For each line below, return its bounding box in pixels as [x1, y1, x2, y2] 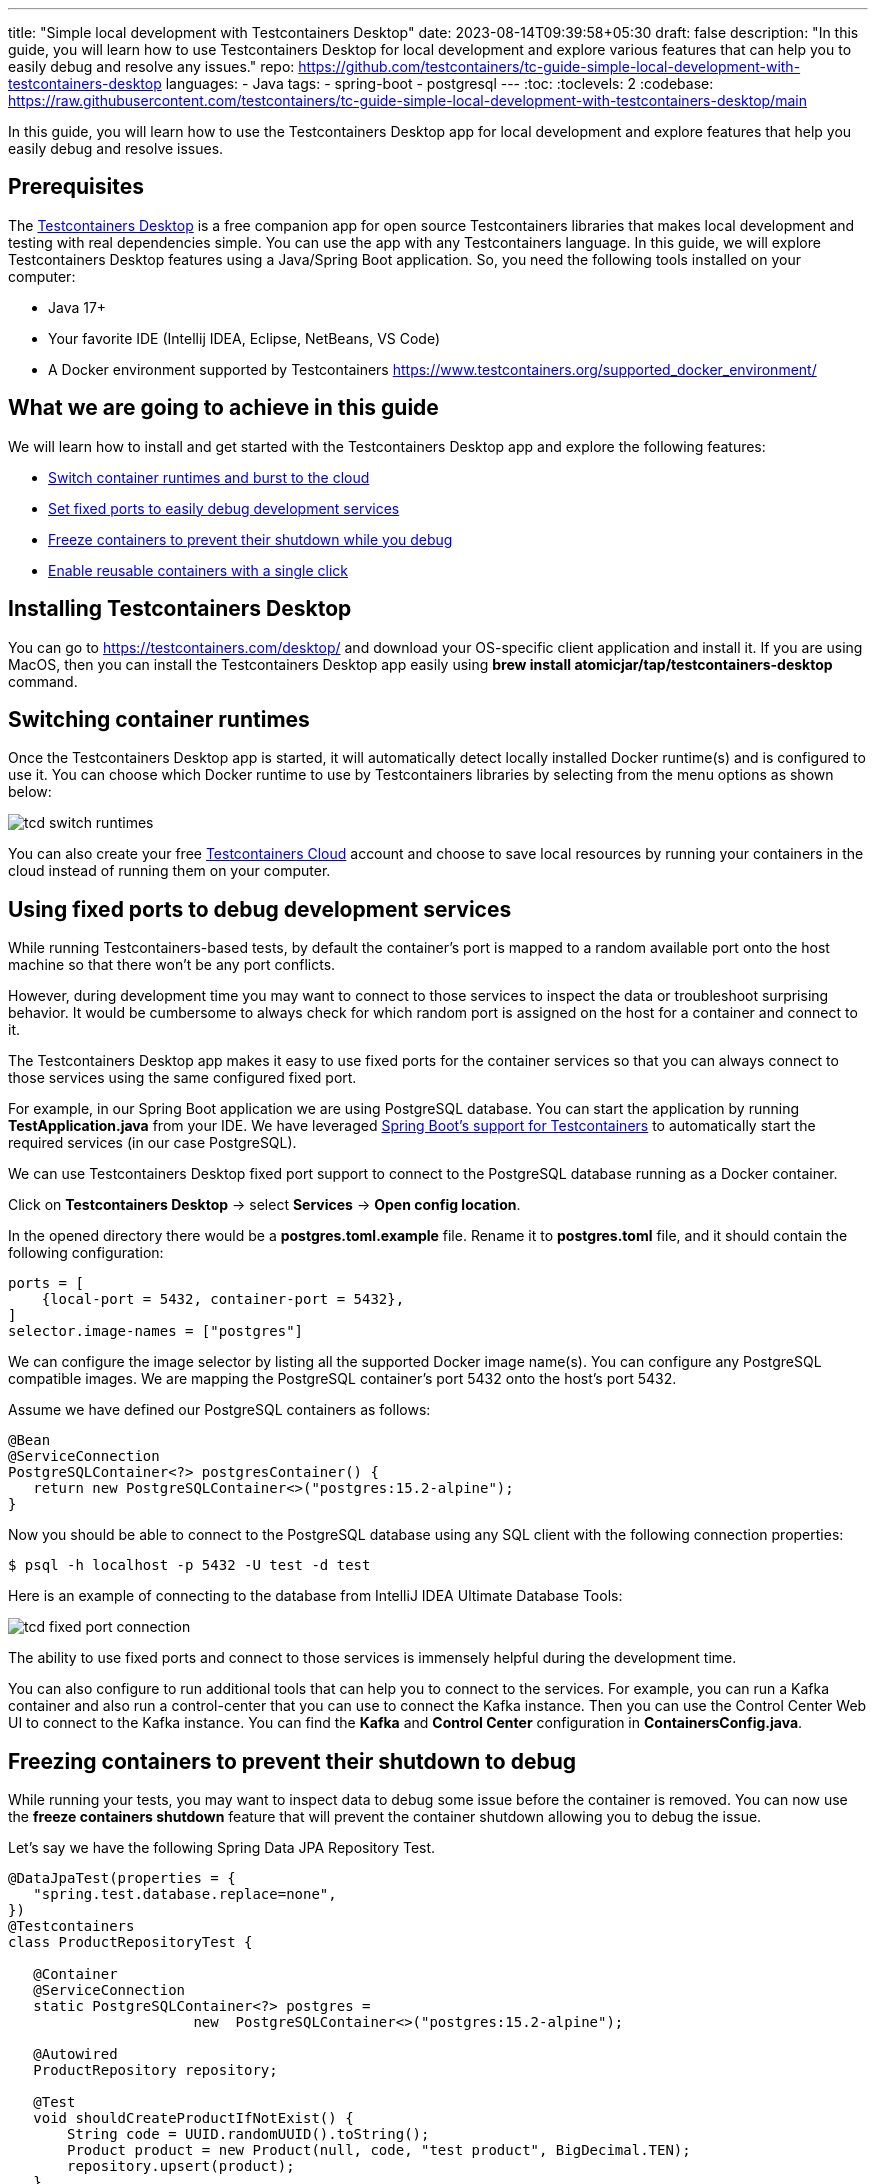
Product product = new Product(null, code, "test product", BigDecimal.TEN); [67, 2142, 691, 2159]
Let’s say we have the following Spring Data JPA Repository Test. [8, 1839, 436, 1857]
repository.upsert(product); [67, 2158, 295, 2175]
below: [8, 783, 52, 801]
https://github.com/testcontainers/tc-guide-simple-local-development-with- [298, 58, 801, 75]
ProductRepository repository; [33, 2062, 278, 2079]
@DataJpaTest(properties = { [8, 1870, 236, 1887]
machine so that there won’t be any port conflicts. [8, 956, 336, 974]
